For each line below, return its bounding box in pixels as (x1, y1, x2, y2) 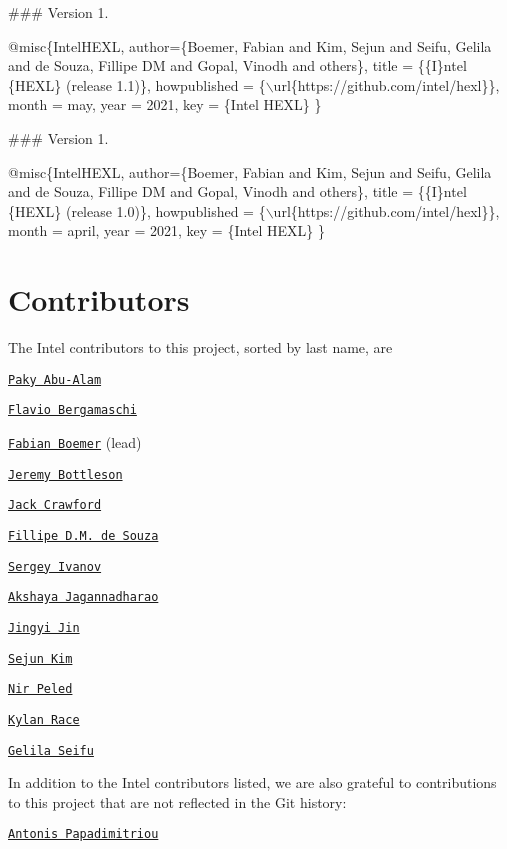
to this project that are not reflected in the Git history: (8, 791, 347, 812)
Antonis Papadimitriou (8, 827, 159, 842)
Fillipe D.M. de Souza (8, 528, 159, 543)
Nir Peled (8, 682, 73, 697)
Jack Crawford (8, 498, 102, 513)
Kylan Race (8, 712, 80, 727)
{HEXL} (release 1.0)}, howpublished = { (8, 200, 266, 221)
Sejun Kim (8, 651, 73, 666)
